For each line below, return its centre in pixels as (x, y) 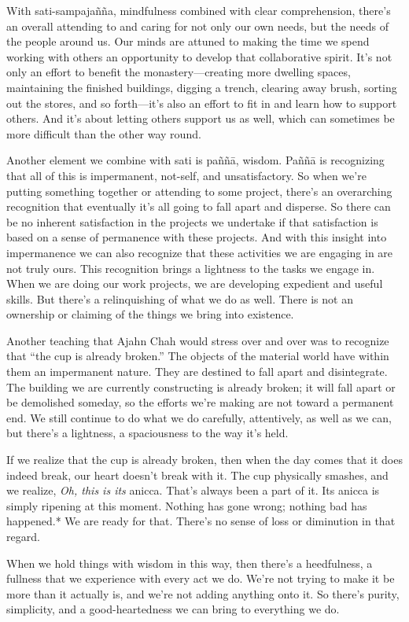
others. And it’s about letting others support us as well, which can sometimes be (201, 118)
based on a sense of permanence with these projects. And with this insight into (197, 237)
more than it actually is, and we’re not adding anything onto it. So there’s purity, (203, 593)
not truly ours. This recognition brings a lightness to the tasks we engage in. (191, 268)
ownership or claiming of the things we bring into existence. (150, 314)
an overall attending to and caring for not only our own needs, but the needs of (198, 26)
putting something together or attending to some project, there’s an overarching (199, 191)
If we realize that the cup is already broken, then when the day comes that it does (204, 460)
